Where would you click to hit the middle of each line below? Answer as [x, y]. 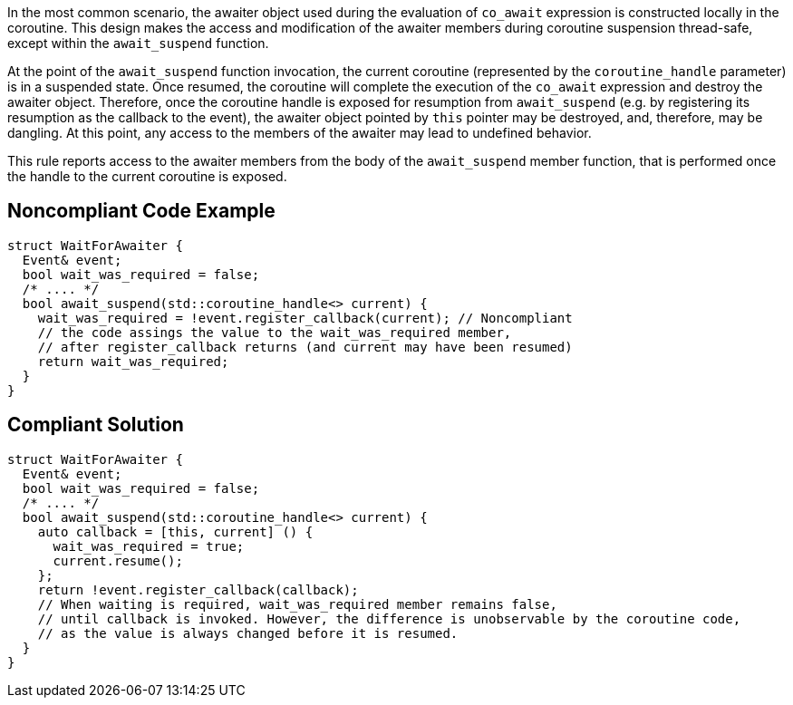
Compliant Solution [96, 425]
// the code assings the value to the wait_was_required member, [275, 332]
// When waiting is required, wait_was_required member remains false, [297, 604]
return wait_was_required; [133, 361]
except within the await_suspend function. [138, 43]
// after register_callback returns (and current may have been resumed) [305, 347]
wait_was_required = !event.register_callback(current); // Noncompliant [305, 318]
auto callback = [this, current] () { [175, 531]
